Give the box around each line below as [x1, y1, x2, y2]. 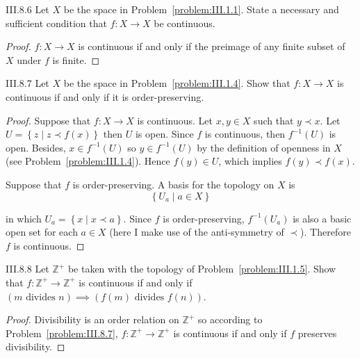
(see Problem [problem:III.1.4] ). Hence [6, 154, 170, 168]
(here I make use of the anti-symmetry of [109, 225, 284, 239]
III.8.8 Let [6, 261, 49, 276]
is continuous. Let [137, 113, 213, 127]
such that [254, 113, 294, 127]
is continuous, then [204, 127, 286, 141]
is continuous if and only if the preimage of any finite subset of [78, 39, 345, 54]
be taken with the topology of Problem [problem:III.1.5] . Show [67, 261, 336, 276]
